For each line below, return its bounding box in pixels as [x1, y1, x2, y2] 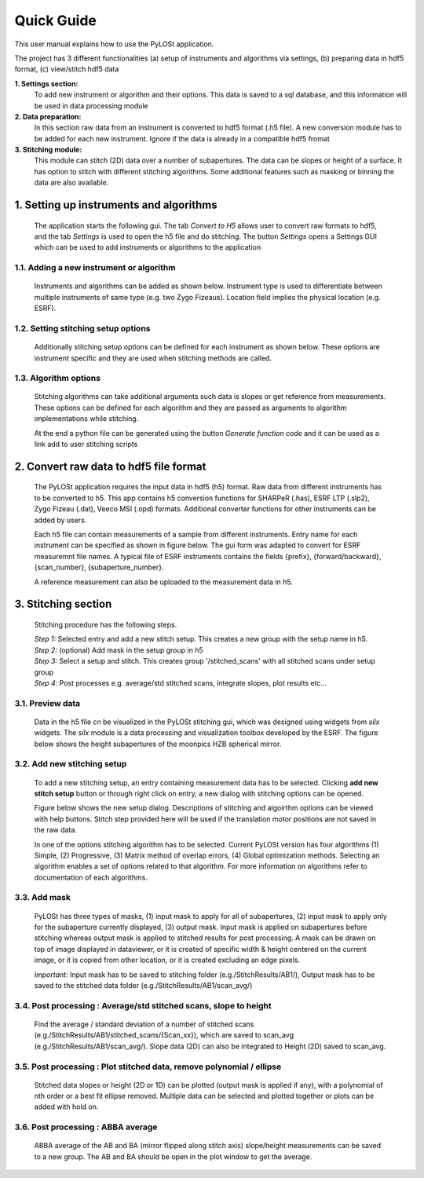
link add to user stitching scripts [34, 440, 138, 449]
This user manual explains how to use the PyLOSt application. [14, 39, 214, 49]
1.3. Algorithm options [14, 373, 101, 384]
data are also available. [34, 177, 109, 188]
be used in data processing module [34, 101, 148, 110]
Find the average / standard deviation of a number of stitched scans [34, 1019, 254, 1029]
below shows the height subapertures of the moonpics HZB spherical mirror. [34, 739, 282, 748]
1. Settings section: [14, 79, 79, 88]
